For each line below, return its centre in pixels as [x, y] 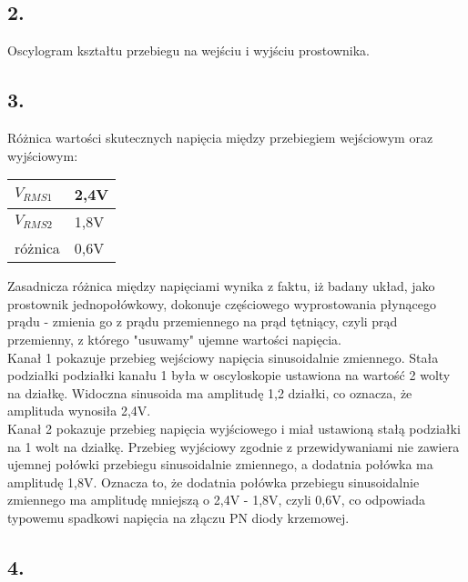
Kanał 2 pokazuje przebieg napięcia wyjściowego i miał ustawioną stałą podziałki [234, 428]
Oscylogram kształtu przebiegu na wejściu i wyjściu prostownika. [188, 50]
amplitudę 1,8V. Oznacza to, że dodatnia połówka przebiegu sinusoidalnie [214, 482]
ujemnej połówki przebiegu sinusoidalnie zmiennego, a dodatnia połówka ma [220, 464]
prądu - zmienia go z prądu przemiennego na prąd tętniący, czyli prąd [203, 321]
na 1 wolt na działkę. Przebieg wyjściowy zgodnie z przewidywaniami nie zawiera [234, 446]
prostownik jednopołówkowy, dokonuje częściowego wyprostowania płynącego [222, 303]
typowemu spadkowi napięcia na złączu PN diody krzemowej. [178, 517]
